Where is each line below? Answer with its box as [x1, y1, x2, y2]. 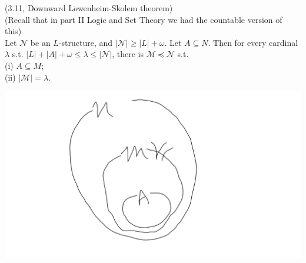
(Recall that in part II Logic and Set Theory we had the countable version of [5, 13, 282, 25]
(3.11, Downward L [5, 2, 74, 14]
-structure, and [58, 36, 113, 48]
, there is [112, 48, 144, 60]
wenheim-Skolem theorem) [77, 2, 173, 14]
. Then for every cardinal [208, 36, 298, 48]
